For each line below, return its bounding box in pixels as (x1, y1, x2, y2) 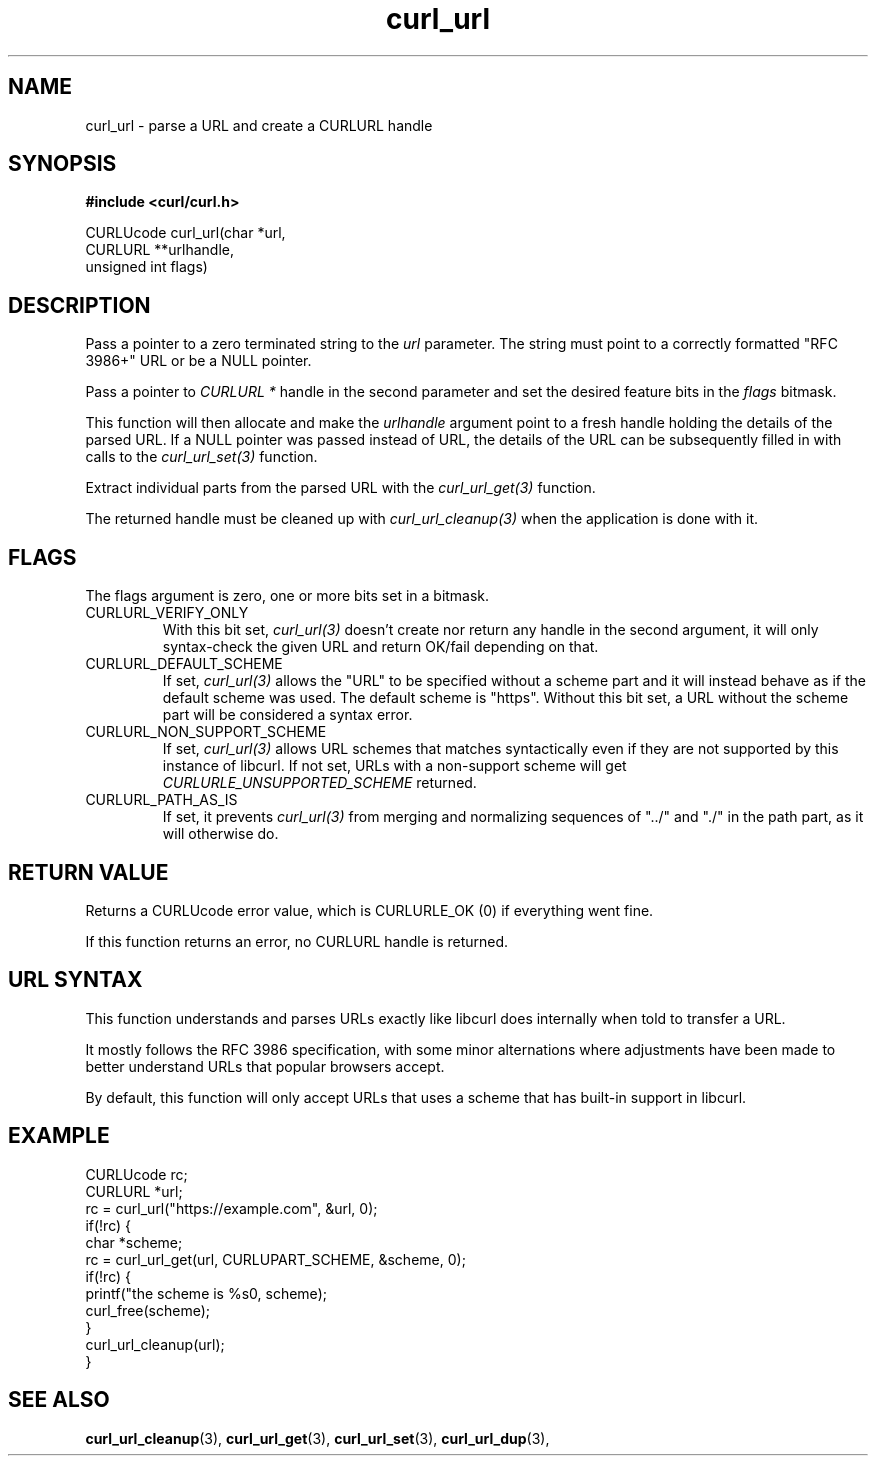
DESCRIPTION (8, 292, 151, 318)
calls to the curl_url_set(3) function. (85, 448, 318, 466)
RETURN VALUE (8, 859, 169, 885)
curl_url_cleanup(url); (85, 1335, 225, 1353)
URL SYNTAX (8, 967, 143, 993)
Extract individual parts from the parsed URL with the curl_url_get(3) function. (85, 479, 596, 497)
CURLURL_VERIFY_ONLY (85, 604, 249, 622)
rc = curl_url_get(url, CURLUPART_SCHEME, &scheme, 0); (85, 1250, 466, 1268)
